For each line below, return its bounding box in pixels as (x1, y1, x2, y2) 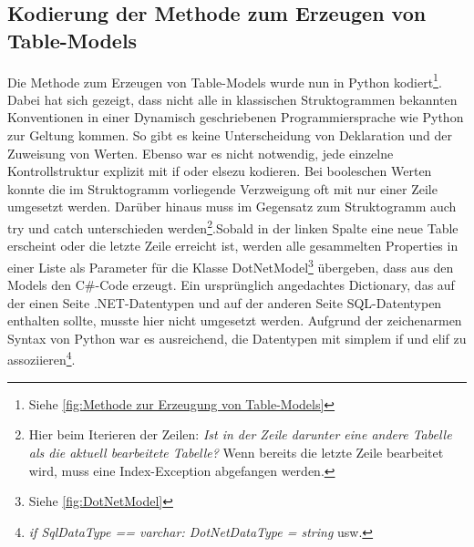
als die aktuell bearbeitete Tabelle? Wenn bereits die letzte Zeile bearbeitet (28, 442, 444, 461)
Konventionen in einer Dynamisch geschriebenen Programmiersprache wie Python (7, 108, 464, 127)
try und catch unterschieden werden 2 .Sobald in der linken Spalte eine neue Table (7, 216, 459, 237)
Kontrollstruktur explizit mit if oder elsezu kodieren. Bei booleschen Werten (7, 161, 432, 181)
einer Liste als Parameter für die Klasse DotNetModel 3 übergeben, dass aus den (7, 254, 454, 276)
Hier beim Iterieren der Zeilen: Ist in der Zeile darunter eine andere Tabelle (28, 425, 452, 444)
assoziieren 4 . (7, 347, 76, 369)
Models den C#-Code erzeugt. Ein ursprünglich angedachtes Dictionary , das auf (7, 275, 455, 294)
